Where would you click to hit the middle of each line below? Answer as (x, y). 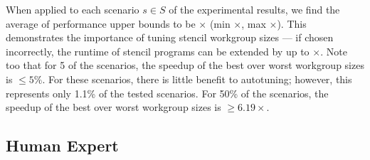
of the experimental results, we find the (254, 9)
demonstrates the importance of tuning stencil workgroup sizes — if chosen (170, 37)
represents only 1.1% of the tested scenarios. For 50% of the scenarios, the (167, 93)
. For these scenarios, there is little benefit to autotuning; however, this (197, 79)
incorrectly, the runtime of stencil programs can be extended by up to (158, 51)
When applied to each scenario (73, 9)
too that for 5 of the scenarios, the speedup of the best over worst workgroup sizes (185, 65)
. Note (334, 51)
